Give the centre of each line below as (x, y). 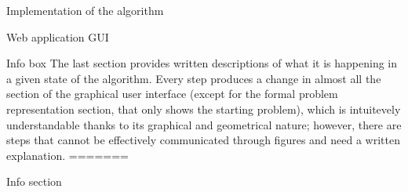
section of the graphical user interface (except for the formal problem (172, 94)
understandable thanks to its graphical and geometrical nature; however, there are (204, 124)
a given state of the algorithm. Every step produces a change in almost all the (194, 78)
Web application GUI (58, 36)
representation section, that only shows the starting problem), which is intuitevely (204, 109)
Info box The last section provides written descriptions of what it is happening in (202, 63)
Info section (34, 181)
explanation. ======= (67, 155)
